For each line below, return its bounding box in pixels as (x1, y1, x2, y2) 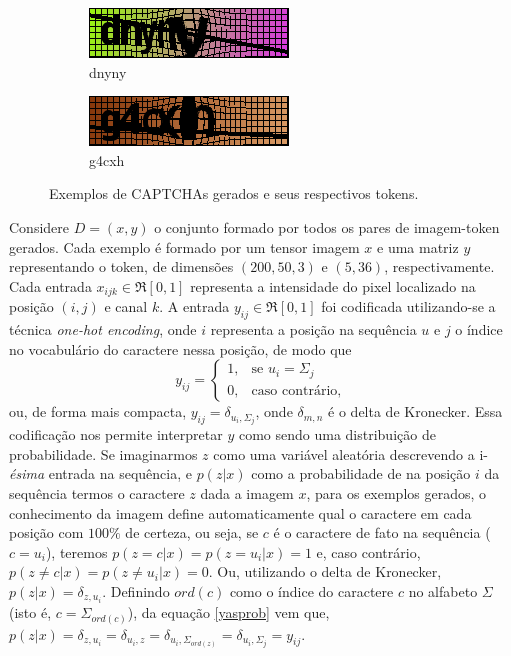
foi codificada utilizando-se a (321, 296, 496, 317)
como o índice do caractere (229, 581, 394, 602)
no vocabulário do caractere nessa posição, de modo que (9, 338, 352, 359)
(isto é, (9, 602, 52, 623)
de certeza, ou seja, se (125, 522, 259, 543)
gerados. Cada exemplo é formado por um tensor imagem (9, 236, 360, 257)
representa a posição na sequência (210, 319, 417, 339)
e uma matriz (377, 236, 459, 257)
